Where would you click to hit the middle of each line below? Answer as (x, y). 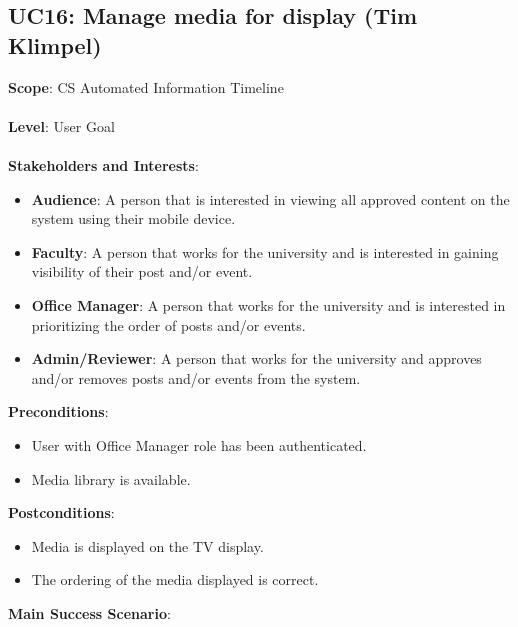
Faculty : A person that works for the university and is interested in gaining (265, 251)
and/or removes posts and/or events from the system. (196, 377)
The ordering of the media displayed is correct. (175, 579)
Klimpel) (55, 44)
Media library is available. (111, 478)
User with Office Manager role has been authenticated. (199, 444)
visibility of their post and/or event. (142, 271)
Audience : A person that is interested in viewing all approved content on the (270, 198)
